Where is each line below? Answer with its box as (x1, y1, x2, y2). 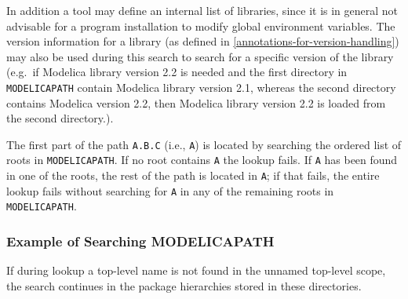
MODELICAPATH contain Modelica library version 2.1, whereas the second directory (6, 78, 396, 95)
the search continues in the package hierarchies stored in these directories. (6, 277, 362, 294)
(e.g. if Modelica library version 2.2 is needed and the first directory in (6, 64, 348, 80)
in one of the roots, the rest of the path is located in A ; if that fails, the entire (6, 167, 380, 184)
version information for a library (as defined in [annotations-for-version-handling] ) (6, 33, 399, 49)
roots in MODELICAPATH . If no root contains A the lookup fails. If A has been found (6, 151, 398, 168)
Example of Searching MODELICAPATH (6, 232, 275, 251)
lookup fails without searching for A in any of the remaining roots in (6, 182, 334, 199)
